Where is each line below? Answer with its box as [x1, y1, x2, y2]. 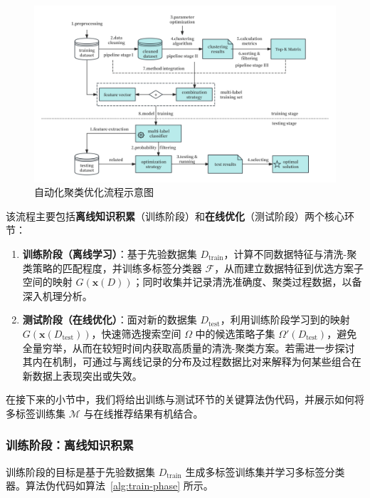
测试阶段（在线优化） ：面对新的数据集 [22, 312, 197, 327]
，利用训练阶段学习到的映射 [220, 312, 350, 327]
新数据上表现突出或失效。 [22, 368, 142, 383]
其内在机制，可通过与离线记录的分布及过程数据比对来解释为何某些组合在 [22, 354, 361, 369]
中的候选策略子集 [195, 326, 275, 341]
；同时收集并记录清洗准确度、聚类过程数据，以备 [132, 274, 362, 289]
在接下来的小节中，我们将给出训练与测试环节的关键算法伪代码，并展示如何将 [6, 392, 364, 407]
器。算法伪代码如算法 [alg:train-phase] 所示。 [6, 478, 213, 493]
